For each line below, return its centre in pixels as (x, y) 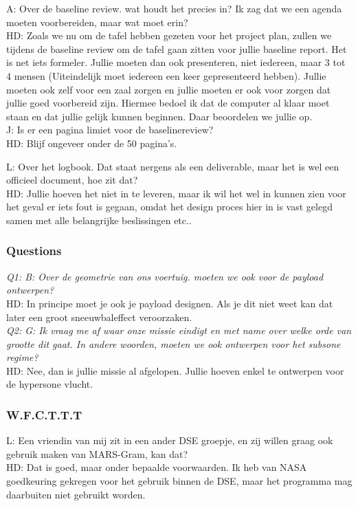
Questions (34, 251)
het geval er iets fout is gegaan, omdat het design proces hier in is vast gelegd (169, 207)
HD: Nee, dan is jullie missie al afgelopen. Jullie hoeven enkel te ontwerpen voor (175, 370)
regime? (22, 357)
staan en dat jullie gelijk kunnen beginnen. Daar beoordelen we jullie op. (159, 116)
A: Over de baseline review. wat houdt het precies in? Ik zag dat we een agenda (174, 8)
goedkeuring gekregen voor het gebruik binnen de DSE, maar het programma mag (179, 481)
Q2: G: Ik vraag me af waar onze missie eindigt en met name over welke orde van (179, 330)
